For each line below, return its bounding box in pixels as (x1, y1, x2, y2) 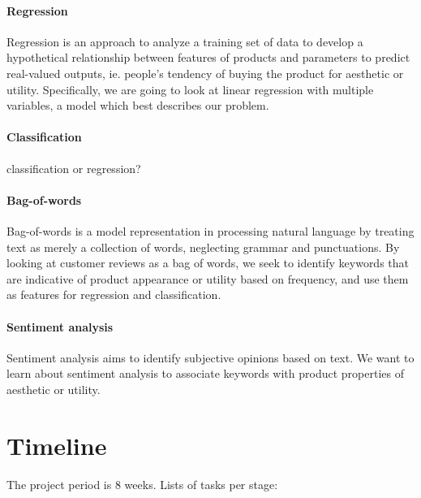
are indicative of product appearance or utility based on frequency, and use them (6, 270, 409, 287)
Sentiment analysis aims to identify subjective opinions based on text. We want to (6, 349, 415, 366)
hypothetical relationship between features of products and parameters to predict (6, 49, 410, 66)
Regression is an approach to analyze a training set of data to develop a (6, 32, 363, 50)
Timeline (6, 428, 107, 461)
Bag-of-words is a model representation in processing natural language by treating (6, 222, 415, 239)
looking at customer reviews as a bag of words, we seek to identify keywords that (6, 254, 410, 271)
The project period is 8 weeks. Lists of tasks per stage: (6, 475, 278, 492)
